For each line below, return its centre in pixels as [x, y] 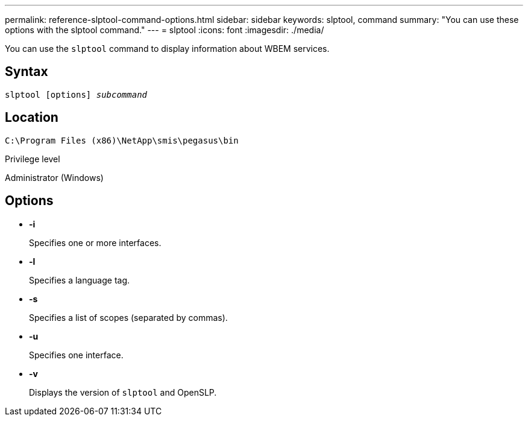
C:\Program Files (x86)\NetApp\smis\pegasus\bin [122, 140]
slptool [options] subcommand [76, 94]
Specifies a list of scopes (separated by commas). [128, 317]
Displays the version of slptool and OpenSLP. [123, 392]
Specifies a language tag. [80, 280]
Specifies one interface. [76, 355]
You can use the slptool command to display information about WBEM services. [167, 49]
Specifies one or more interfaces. [95, 242]
